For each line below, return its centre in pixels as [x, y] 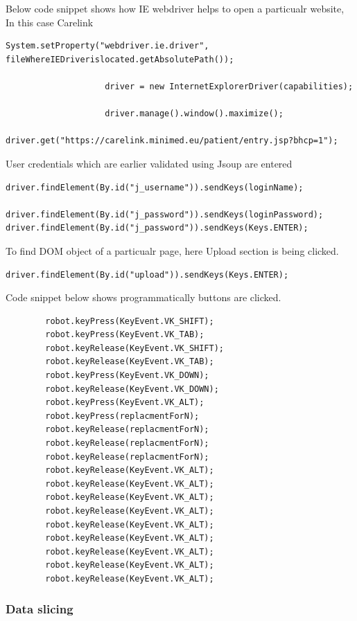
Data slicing [40, 609]
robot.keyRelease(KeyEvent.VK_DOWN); [132, 389]
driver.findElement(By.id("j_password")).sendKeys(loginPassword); [165, 214]
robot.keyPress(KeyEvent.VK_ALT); [125, 403]
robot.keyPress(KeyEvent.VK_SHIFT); [130, 321]
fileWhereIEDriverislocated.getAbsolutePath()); [120, 59]
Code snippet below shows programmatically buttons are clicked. [143, 297]
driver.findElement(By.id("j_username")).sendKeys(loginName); [155, 187]
